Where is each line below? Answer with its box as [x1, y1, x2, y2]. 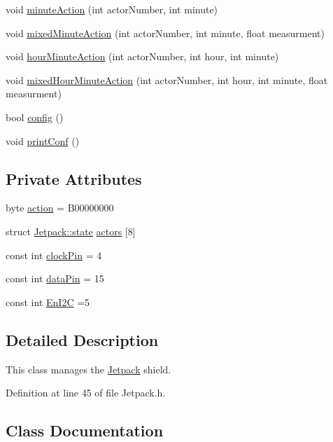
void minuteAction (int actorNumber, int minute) [6, 2, 218, 16]
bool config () [6, 109, 64, 124]
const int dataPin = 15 [6, 271, 104, 286]
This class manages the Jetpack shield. [6, 361, 171, 376]
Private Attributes [6, 167, 142, 189]
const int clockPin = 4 [6, 247, 102, 262]
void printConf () [6, 133, 80, 148]
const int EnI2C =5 [6, 294, 90, 309]
